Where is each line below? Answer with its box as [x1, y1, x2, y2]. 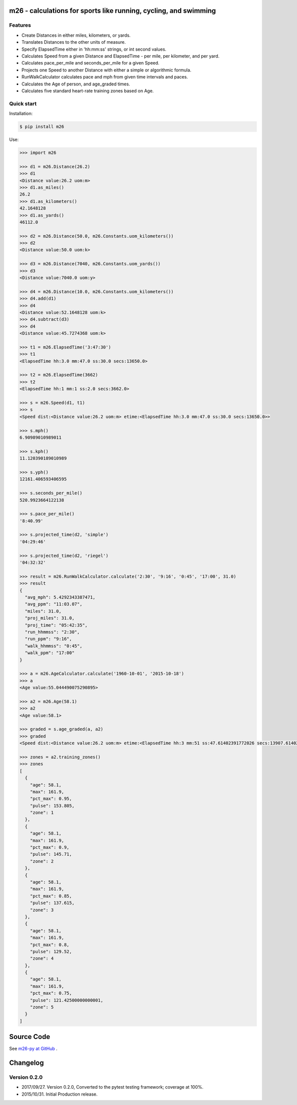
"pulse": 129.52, [30, 949, 72, 954]
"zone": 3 [30, 907, 54, 913]
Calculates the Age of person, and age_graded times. [21, 81, 131, 87]
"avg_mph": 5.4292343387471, [25, 594, 96, 600]
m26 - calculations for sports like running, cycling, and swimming [9, 6, 216, 15]
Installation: [9, 111, 33, 117]
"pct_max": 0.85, [30, 893, 72, 898]
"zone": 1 [30, 810, 54, 816]
